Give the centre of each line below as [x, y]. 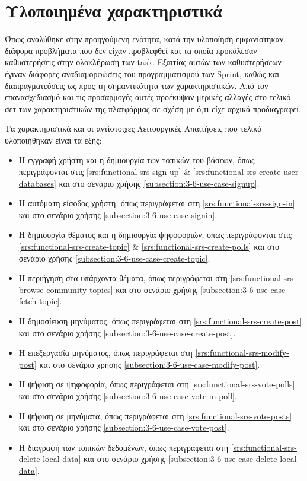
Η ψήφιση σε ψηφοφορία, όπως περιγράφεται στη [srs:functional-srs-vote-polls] [157, 384]
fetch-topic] [39, 301]
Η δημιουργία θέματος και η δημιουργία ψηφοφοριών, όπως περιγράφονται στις [155, 235]
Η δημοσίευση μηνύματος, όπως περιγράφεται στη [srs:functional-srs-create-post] [160, 321]
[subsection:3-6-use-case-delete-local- [234, 459]
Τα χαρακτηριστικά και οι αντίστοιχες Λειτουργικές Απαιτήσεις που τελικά [133, 128]
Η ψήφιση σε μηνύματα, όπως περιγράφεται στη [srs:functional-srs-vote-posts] [155, 415]
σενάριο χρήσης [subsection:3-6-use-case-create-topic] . [114, 258]
